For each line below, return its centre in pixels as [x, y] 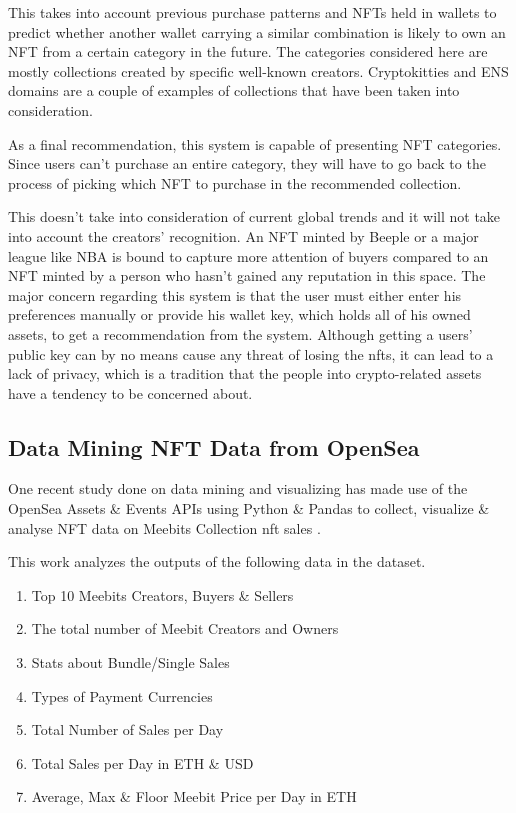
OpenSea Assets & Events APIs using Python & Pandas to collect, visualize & [249, 508]
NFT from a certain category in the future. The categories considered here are [248, 51]
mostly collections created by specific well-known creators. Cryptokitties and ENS [258, 70]
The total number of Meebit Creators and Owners [185, 628]
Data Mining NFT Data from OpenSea [214, 446]
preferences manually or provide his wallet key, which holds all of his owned [239, 314]
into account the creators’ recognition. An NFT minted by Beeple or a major [243, 235]
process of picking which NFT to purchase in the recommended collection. [235, 182]
